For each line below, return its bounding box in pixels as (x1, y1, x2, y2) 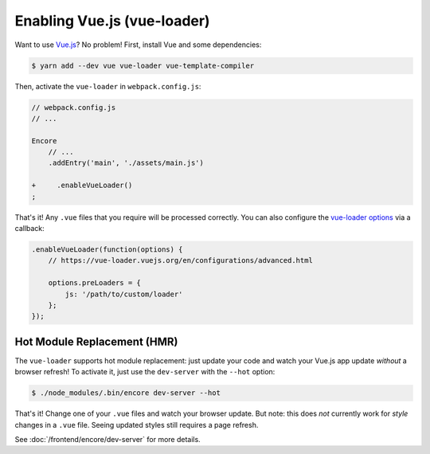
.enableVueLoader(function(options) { (31, 245, 183, 254)
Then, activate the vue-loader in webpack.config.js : (14, 81, 201, 91)
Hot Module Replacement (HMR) (14, 335, 178, 348)
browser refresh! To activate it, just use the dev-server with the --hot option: (14, 367, 276, 377)
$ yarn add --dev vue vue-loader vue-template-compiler (31, 61, 255, 70)
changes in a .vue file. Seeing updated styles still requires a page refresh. (14, 420, 259, 429)
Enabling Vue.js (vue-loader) (14, 12, 210, 29)
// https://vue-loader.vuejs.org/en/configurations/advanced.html (48, 256, 314, 265)
